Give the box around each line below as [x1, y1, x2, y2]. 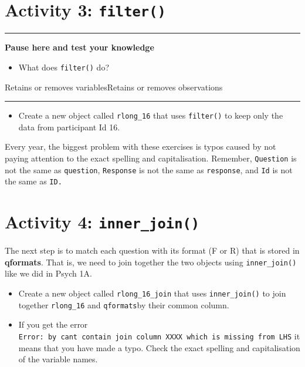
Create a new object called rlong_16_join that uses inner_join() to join [18, 287, 286, 299]
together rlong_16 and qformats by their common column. [18, 298, 229, 311]
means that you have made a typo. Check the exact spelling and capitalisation [18, 341, 300, 353]
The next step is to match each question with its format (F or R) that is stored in [5, 244, 300, 257]
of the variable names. [18, 353, 98, 365]
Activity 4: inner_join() [5, 210, 200, 234]
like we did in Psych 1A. [5, 267, 92, 280]
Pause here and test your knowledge [5, 41, 154, 53]
